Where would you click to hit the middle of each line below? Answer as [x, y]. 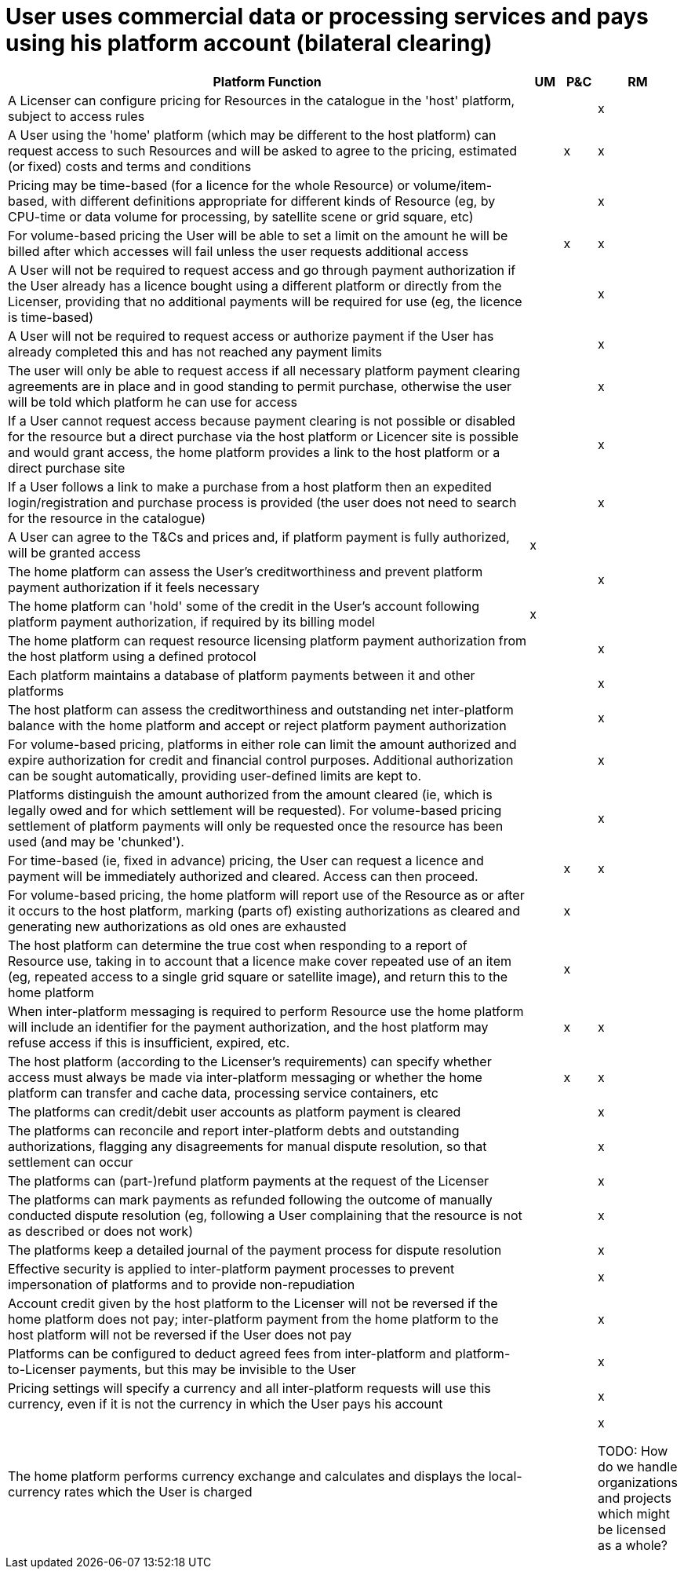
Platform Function [267, 81]
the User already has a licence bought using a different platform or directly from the [255, 285]
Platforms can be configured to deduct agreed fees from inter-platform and [230, 1353]
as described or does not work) [100, 1231]
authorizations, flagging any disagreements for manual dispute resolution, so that [247, 1146]
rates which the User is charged [158, 1491]
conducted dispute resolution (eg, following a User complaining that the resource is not [265, 1215]
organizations [638, 1482]
